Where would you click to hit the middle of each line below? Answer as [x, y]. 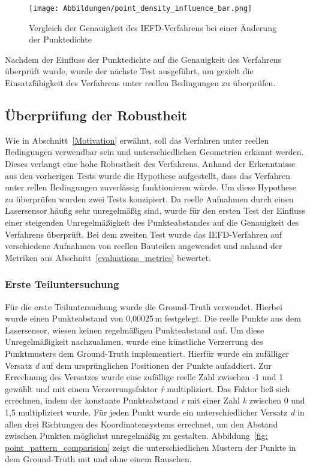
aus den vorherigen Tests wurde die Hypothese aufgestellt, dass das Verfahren [148, 175]
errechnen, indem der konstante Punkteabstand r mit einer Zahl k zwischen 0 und [155, 400]
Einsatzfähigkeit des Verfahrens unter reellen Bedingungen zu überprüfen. [140, 83]
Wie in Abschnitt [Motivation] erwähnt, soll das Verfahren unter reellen [137, 140]
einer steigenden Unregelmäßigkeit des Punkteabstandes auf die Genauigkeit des [152, 222]
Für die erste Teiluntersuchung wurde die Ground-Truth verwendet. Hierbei [144, 306]
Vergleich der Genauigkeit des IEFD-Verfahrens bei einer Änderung [153, 27]
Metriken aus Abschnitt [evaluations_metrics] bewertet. [108, 257]
